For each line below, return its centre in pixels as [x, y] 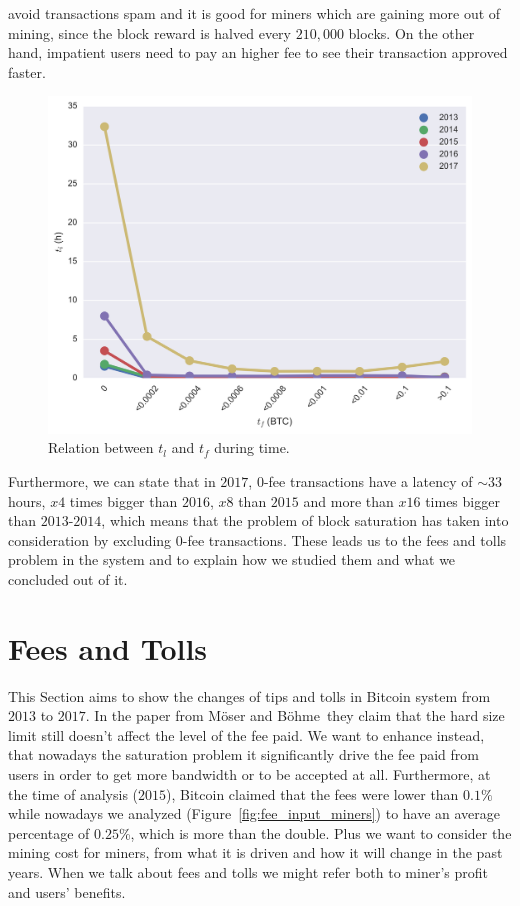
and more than [348, 500]
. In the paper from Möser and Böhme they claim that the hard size [295, 715]
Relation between [101, 447]
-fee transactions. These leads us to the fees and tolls [344, 539]
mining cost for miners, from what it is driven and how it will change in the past [255, 852]
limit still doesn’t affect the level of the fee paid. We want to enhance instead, [246, 734]
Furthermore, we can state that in [112, 481]
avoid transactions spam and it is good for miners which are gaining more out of [254, 13]
